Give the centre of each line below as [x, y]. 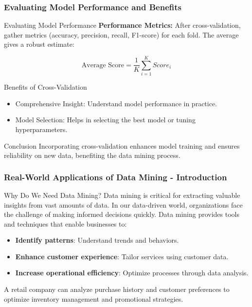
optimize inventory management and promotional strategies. [94, 298]
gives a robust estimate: [39, 44]
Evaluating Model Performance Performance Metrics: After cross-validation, [122, 25]
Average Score [103, 65]
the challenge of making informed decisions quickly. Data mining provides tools [122, 214]
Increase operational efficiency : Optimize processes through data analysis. [132, 273]
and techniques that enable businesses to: [65, 223]
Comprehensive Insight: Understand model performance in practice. [116, 103]
